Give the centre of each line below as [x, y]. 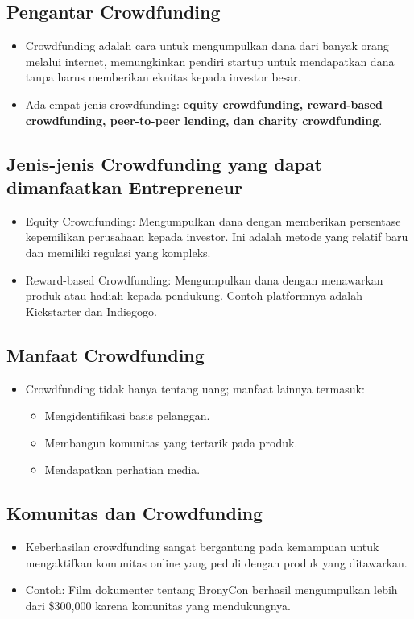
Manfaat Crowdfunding [106, 354]
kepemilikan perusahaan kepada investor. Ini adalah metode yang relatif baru [217, 237]
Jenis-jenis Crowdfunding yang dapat [164, 163]
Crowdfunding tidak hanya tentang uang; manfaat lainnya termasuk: [195, 388]
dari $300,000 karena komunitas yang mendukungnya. [158, 605]
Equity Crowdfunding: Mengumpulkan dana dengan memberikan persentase [213, 220]
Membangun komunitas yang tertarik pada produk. [171, 442]
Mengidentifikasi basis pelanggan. [127, 415]
